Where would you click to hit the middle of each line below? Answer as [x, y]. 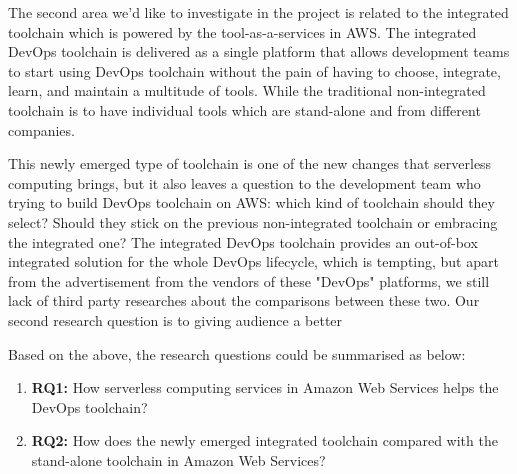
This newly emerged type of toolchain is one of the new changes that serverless [250, 163]
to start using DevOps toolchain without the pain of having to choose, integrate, [254, 70]
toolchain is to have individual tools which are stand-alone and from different [244, 109]
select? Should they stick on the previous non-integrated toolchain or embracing [253, 221]
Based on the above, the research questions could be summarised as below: [237, 353]
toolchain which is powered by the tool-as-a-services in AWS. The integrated [242, 31]
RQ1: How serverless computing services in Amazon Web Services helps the [265, 387]
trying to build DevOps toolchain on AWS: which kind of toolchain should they [251, 202]
